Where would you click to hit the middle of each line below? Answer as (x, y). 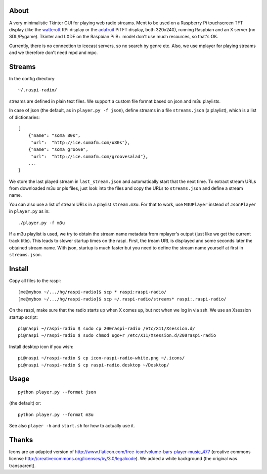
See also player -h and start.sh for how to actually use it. (72, 426)
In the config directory (32, 78)
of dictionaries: (24, 117)
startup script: (23, 317)
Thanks (21, 440)
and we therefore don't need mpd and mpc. (54, 53)
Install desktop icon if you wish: (41, 347)
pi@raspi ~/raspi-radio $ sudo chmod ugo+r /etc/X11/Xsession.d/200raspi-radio (117, 335)
